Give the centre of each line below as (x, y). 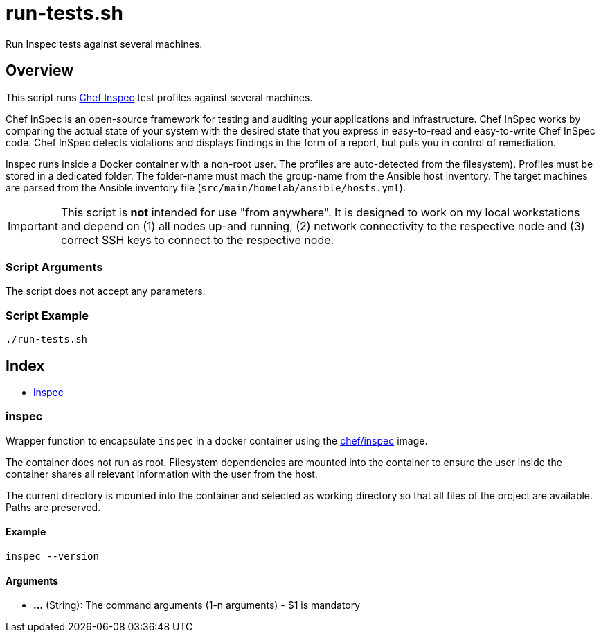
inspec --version (52, 556)
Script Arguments (54, 267)
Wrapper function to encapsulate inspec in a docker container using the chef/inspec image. (217, 440)
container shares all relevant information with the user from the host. (162, 474)
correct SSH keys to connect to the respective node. (197, 240)
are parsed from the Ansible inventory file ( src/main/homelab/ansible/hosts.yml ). (206, 187)
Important (33, 226)
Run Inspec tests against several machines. (104, 44)
